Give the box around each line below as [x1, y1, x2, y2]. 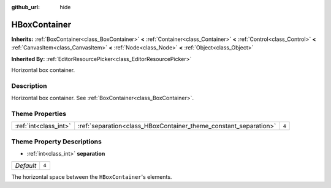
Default [15, 161, 37, 170]
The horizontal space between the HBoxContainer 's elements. [11, 173, 172, 180]
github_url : [11, 4, 40, 10]
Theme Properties [11, 109, 67, 118]
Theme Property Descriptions [11, 137, 102, 146]
